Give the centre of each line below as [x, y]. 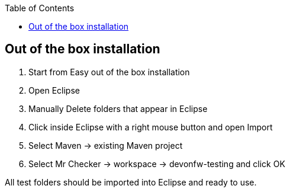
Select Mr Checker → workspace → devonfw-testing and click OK [157, 164]
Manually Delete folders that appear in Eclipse [118, 108]
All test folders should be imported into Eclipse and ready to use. [131, 182]
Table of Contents [40, 8]
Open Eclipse [54, 90]
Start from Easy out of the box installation [109, 72]
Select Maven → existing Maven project [106, 145]
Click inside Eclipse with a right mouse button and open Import [151, 127]
